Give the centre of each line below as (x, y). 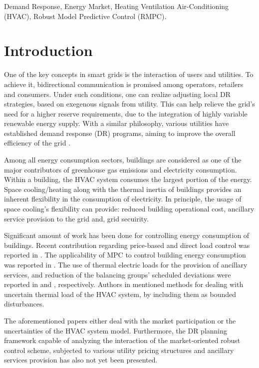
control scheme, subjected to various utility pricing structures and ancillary (119, 350)
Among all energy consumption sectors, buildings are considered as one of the (123, 160)
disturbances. (24, 304)
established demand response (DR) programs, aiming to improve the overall (120, 133)
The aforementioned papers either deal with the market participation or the (120, 320)
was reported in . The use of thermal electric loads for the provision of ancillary (126, 264)
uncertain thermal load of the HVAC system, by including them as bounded (120, 294)
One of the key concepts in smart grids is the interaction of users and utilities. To (129, 74)
